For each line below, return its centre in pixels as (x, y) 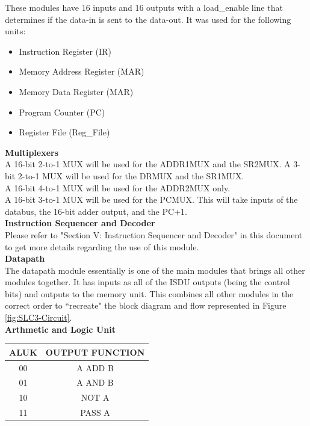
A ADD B (95, 367)
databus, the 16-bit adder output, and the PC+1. (96, 211)
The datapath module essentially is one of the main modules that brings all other (155, 270)
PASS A (95, 412)
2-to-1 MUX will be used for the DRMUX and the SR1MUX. (131, 175)
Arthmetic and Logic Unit (60, 329)
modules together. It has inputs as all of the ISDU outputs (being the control (147, 282)
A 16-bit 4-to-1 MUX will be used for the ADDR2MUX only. (118, 187)
